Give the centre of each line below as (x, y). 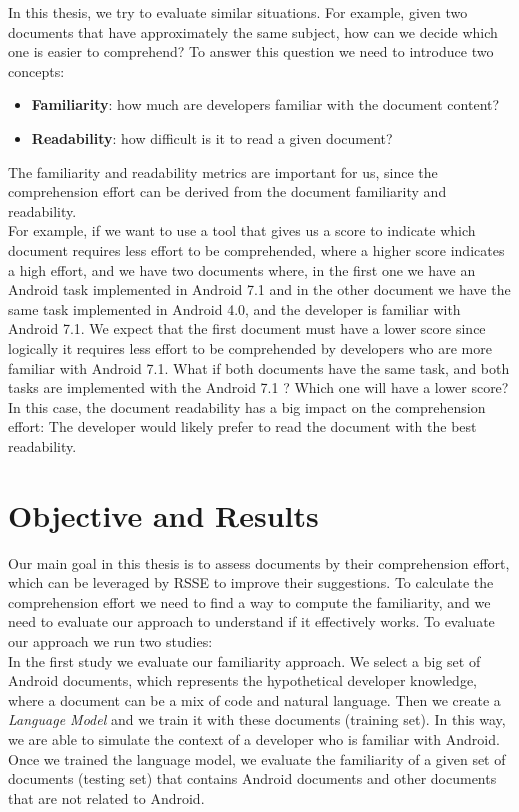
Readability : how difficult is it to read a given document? (212, 137)
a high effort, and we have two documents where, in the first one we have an (242, 269)
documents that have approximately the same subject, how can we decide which (253, 31)
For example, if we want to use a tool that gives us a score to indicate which (242, 230)
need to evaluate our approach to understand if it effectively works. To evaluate (251, 621)
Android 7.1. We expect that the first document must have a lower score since (247, 328)
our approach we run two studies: (110, 640)
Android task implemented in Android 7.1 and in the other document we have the (259, 289)
